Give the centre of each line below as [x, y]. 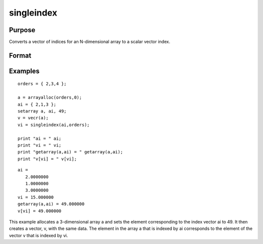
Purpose [22, 30]
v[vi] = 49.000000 [40, 211]
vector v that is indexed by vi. [38, 235]
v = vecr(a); [33, 118]
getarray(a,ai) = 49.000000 [51, 204]
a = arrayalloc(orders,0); [50, 98]
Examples [24, 71]
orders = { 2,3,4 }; [42, 84]
